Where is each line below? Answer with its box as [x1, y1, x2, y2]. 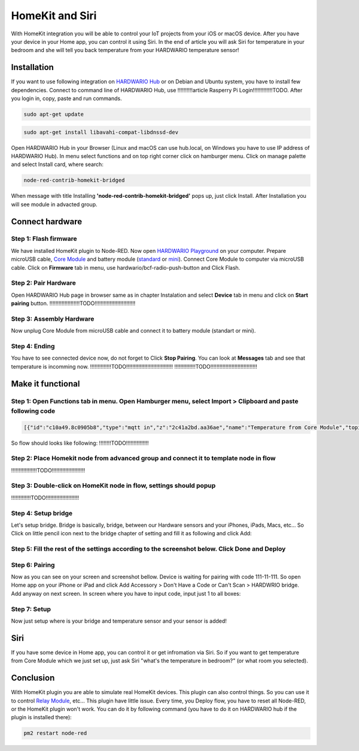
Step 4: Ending [11, 342, 55, 351]
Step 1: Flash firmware [11, 234, 77, 243]
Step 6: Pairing [11, 560, 55, 569]
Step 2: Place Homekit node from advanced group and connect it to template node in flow [11, 454, 276, 463]
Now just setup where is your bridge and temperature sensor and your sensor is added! [11, 617, 227, 625]
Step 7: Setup [11, 605, 51, 613]
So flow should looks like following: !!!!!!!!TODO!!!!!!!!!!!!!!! [11, 439, 149, 447]
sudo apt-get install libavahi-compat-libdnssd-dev [23, 129, 179, 135]
